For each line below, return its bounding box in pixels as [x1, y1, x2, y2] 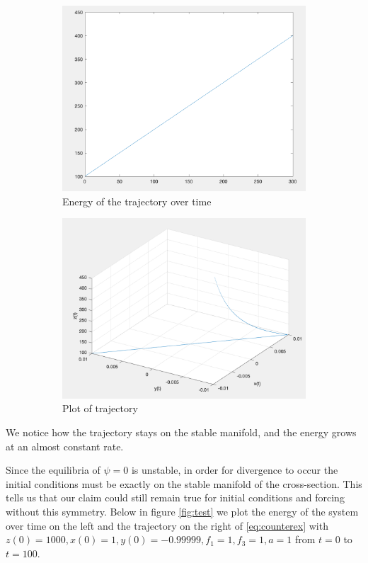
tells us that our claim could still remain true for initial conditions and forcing [6, 490, 345, 505]
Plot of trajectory [62, 401, 138, 416]
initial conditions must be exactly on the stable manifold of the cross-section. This [6, 476, 362, 491]
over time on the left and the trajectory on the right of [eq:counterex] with [6, 518, 328, 533]
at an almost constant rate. [6, 438, 124, 453]
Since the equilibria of [6, 462, 100, 477]
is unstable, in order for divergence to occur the [131, 462, 338, 477]
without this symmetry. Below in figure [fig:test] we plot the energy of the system [6, 504, 359, 519]
